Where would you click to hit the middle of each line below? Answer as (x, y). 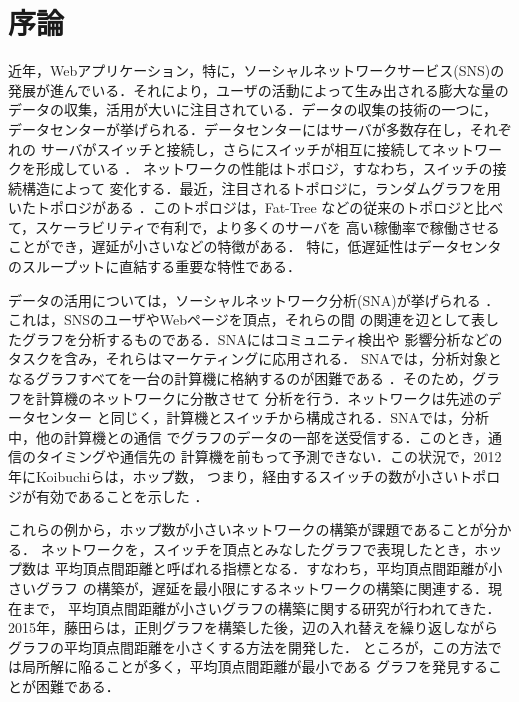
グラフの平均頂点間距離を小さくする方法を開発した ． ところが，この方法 (248, 646)
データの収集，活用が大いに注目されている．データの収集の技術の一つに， (252, 109)
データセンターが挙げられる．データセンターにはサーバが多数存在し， (239, 128)
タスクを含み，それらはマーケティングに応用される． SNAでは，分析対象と (255, 358)
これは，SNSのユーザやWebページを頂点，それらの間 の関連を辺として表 (246, 319)
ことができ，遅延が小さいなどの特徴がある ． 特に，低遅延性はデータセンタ (255, 246)
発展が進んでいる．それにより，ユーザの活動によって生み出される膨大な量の (258, 89)
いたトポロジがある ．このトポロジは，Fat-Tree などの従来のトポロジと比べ (256, 207)
